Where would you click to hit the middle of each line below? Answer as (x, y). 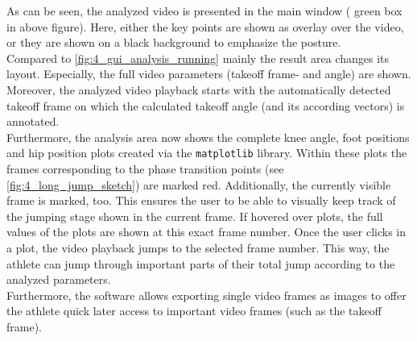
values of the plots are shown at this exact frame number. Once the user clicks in (206, 232)
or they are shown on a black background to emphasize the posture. (174, 42)
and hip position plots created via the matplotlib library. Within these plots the (207, 153)
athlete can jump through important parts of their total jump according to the (201, 263)
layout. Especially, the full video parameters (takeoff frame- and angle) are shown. (209, 74)
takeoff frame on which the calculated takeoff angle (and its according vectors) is (206, 105)
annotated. (33, 121)
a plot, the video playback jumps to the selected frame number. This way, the (198, 247)
